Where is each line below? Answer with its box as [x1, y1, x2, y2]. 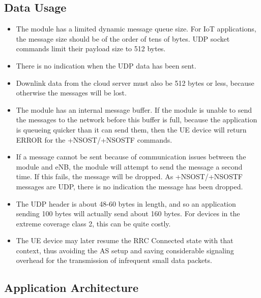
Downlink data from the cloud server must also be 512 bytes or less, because [16, 77, 254, 88]
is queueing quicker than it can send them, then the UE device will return [16, 124, 247, 135]
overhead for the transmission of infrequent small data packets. [16, 255, 212, 266]
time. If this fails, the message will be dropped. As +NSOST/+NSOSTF [16, 171, 243, 182]
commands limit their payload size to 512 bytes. [16, 43, 166, 54]
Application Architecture [4, 280, 138, 295]
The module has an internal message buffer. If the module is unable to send [16, 104, 252, 115]
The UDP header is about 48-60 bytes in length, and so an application [16, 198, 236, 209]
